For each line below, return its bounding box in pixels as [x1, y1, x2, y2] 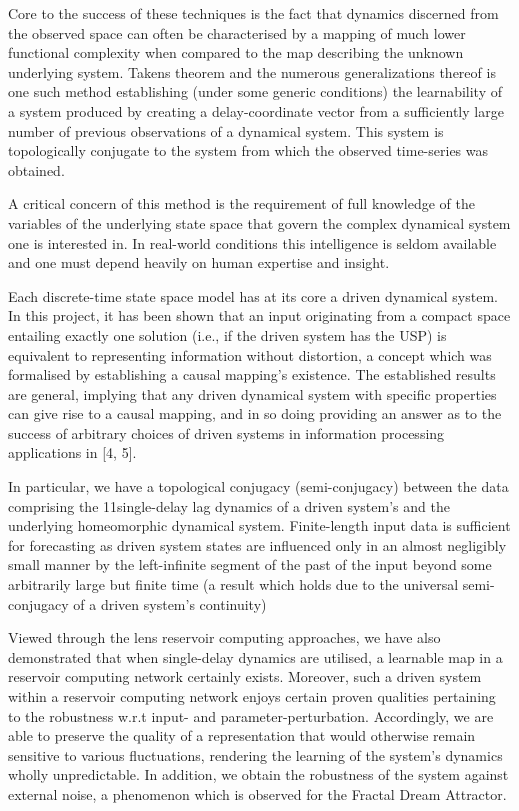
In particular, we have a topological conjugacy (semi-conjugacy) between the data [8, 476, 509, 497]
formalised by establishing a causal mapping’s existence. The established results [8, 364, 496, 385]
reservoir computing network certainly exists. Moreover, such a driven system [8, 666, 482, 687]
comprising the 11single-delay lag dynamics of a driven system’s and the [8, 495, 450, 516]
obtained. [8, 159, 65, 180]
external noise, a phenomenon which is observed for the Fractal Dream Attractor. [8, 783, 507, 804]
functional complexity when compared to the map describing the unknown [8, 42, 464, 63]
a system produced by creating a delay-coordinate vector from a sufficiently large [8, 100, 504, 121]
